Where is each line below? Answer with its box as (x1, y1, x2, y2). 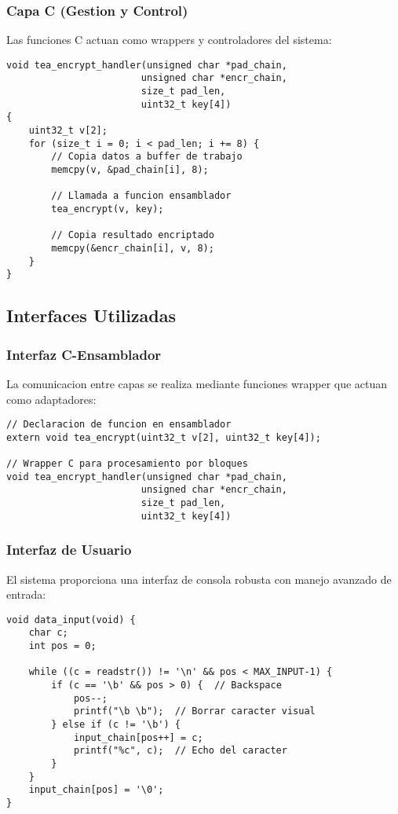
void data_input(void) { (6, 614, 136, 625)
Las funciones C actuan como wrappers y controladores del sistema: (6, 31, 332, 48)
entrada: (6, 586, 46, 603)
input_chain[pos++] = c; (73, 731, 203, 743)
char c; (28, 627, 68, 639)
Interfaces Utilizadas (6, 303, 177, 328)
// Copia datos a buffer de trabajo (51, 151, 243, 163)
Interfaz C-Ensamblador (6, 344, 162, 364)
